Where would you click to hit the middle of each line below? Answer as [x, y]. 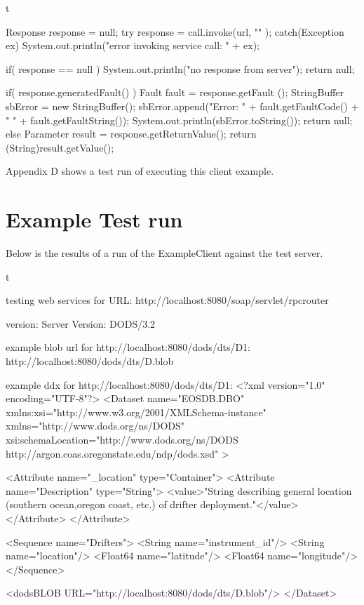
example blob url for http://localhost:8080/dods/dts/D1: [128, 347]
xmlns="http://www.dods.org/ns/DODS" [95, 426]
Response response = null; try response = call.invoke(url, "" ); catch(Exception [175, 31]
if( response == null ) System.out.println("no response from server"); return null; [180, 68]
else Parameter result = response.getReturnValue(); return [131, 134]
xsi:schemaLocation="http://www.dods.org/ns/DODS [122, 439]
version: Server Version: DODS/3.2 [81, 323]
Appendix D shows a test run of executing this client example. [140, 171]
